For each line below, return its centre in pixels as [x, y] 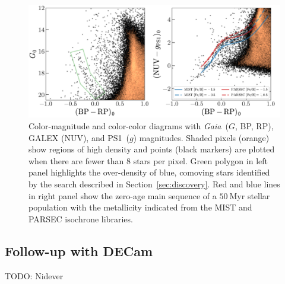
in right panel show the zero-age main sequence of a [123, 195]
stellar [259, 195]
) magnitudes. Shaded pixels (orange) [201, 137]
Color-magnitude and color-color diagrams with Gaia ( [129, 126]
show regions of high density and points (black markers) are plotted [152, 149]
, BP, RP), [254, 126]
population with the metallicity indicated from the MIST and [140, 207]
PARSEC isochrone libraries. [81, 218]
